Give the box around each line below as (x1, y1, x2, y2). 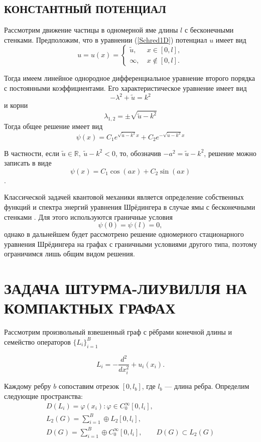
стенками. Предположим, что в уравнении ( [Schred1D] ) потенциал (4, 34, 207, 45)
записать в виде (4, 158, 52, 168)
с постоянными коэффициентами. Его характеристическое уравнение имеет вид (4, 82, 247, 93)
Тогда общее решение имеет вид (4, 121, 103, 131)
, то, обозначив (115, 148, 161, 158)
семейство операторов (4, 336, 71, 347)
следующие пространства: (4, 390, 83, 401)
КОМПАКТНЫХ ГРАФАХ (4, 298, 176, 318)
